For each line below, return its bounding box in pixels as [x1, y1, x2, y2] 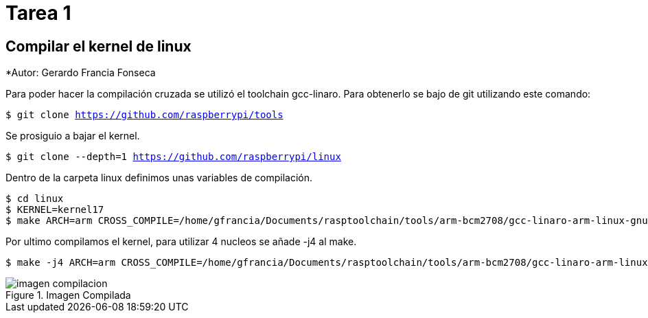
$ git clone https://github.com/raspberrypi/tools [5, 109, 283, 121]
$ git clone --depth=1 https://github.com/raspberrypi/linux [5, 151, 341, 163]
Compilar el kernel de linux [5, 37, 192, 55]
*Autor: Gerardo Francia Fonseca [5, 67, 156, 79]
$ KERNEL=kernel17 [5, 204, 104, 216]
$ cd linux [5, 193, 64, 205]
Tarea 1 [5, 1, 71, 25]
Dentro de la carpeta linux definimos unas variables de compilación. [5, 172, 313, 184]
